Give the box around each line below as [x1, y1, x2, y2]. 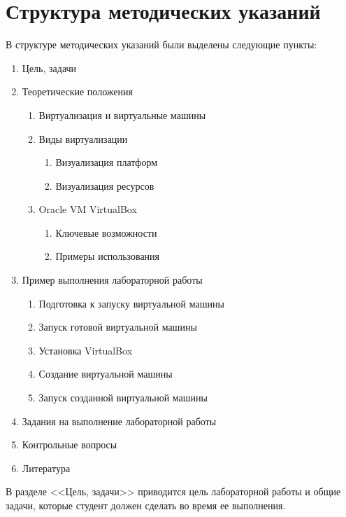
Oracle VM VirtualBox [38, 202, 137, 216]
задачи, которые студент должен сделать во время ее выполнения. [6, 498, 286, 512]
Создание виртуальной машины [38, 366, 173, 381]
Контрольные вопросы [22, 437, 117, 452]
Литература [22, 460, 71, 475]
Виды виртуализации [38, 131, 128, 146]
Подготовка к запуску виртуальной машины [38, 296, 224, 310]
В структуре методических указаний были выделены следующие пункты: [6, 37, 317, 52]
